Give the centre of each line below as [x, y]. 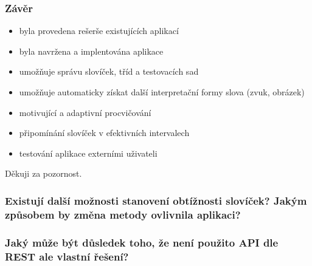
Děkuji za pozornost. [43, 173]
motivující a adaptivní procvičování [85, 112]
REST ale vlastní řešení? [67, 256]
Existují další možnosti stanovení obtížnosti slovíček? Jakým [156, 200]
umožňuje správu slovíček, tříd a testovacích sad [109, 71]
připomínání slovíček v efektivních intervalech [104, 133]
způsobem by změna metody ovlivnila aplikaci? [123, 214]
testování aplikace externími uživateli [88, 153]
